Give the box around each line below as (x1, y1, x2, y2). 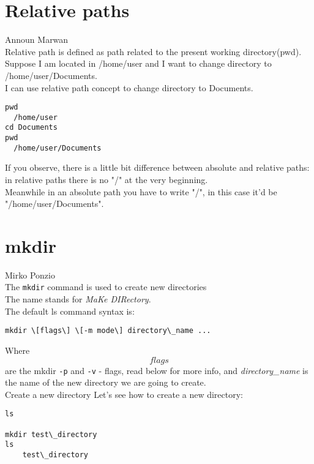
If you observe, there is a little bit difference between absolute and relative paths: (5, 161, 310, 174)
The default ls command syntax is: (5, 304, 135, 317)
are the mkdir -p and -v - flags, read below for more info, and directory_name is (5, 364, 308, 376)
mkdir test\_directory (5, 430, 97, 439)
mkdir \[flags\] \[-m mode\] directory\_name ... (5, 326, 211, 335)
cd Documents (5, 123, 58, 132)
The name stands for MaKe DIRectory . (5, 293, 151, 305)
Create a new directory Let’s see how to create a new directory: (5, 387, 244, 400)
